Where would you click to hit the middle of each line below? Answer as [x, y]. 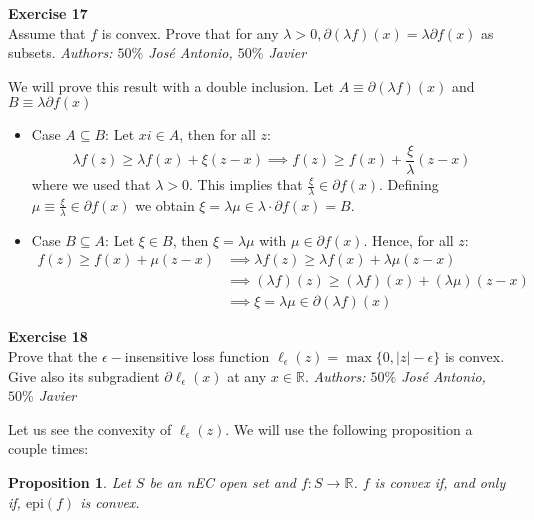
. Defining [408, 184]
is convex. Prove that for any [190, 32]
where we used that [91, 184]
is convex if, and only [440, 481]
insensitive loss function [197, 355]
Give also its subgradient [84, 375]
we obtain [165, 204]
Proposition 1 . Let [69, 481]
